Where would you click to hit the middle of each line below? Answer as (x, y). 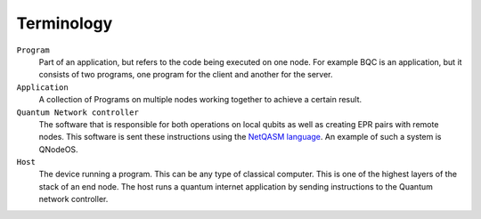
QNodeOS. (59, 149)
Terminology (65, 23)
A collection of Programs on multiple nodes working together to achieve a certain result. (200, 100)
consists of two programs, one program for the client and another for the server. (186, 75)
